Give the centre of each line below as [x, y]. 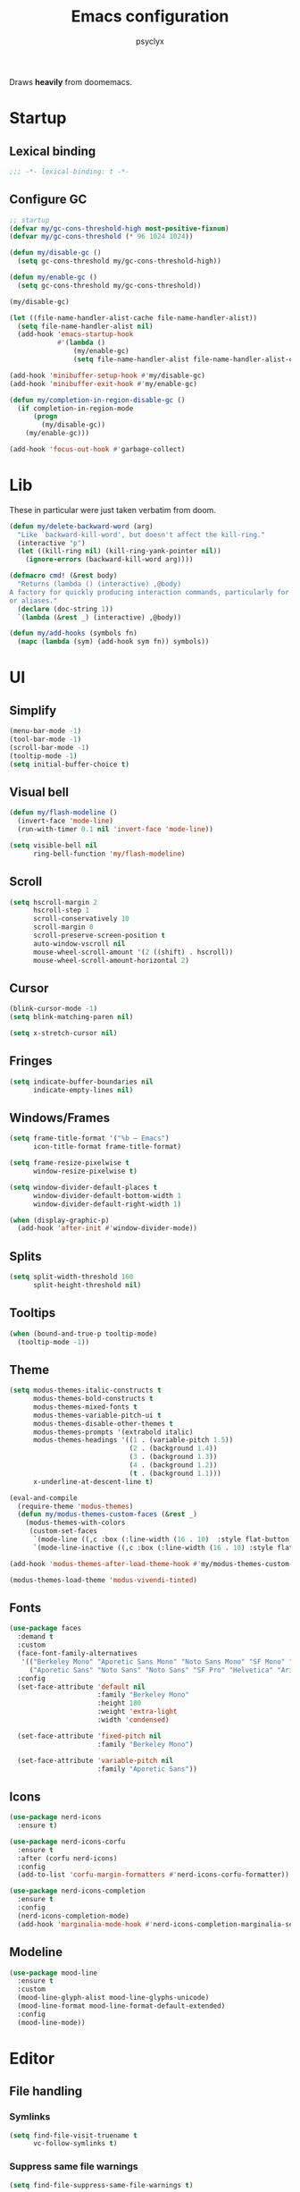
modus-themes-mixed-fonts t [85, 1407]
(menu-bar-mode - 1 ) [46, 731]
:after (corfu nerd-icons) [67, 1858]
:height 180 [119, 1703]
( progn [45, 417]
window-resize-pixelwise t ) [85, 1171]
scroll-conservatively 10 [81, 919]
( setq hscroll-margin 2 [54, 902]
